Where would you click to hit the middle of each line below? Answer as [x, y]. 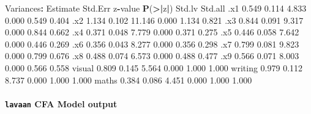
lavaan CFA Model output [61, 103]
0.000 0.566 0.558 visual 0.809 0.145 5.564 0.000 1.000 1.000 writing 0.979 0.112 [154, 67]
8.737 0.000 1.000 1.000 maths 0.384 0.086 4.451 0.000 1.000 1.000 [129, 80]
